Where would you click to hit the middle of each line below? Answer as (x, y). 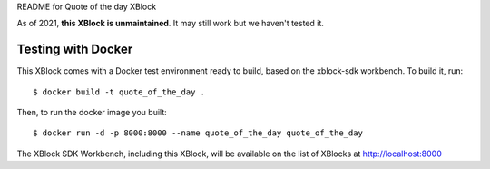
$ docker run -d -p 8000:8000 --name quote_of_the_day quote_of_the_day (198, 133)
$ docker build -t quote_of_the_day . (119, 92)
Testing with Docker (75, 50)
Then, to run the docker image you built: (92, 113)
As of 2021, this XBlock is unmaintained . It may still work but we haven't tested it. (170, 24)
